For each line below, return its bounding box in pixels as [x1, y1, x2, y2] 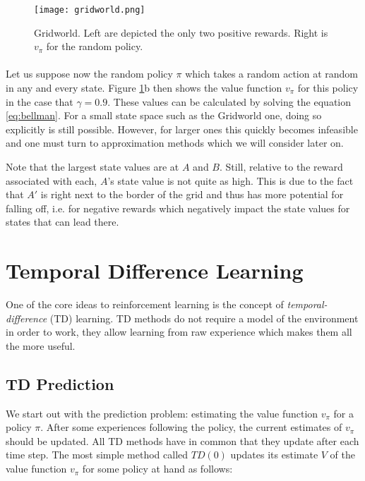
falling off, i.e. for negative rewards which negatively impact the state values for [6, 200, 350, 215]
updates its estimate [230, 447, 318, 462]
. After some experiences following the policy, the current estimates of [40, 420, 342, 434]
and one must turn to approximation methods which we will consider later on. [6, 135, 344, 150]
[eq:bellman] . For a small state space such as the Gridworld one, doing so [6, 108, 322, 123]
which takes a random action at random [185, 66, 358, 81]
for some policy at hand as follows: [82, 461, 233, 476]
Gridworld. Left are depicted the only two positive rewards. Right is [34, 25, 328, 39]
